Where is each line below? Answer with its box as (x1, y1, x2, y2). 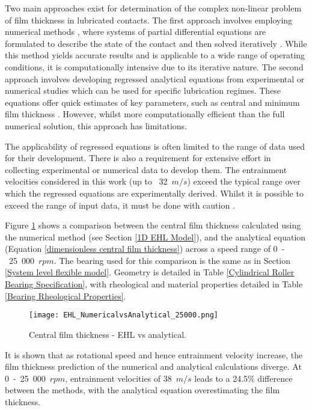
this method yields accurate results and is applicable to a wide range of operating (5, 49, 305, 61)
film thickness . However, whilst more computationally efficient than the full (5, 108, 285, 120)
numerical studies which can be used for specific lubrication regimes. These (5, 84, 281, 97)
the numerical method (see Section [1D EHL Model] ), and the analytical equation (5, 230, 306, 243)
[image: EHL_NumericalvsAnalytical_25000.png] (29, 311, 218, 320)
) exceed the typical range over (187, 175, 301, 188)
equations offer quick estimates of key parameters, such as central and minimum (5, 96, 300, 108)
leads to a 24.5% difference (194, 372, 293, 384)
